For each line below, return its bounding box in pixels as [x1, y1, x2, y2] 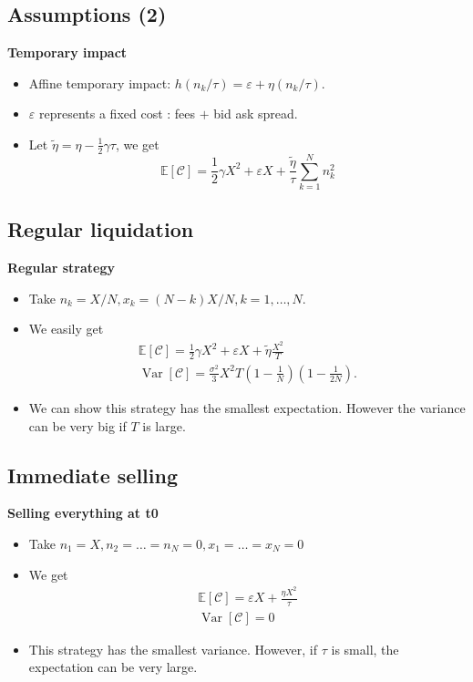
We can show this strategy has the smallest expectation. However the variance [28, 398, 466, 417]
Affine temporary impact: [28, 73, 171, 92]
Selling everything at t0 [7, 503, 159, 522]
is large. [142, 416, 186, 435]
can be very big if [28, 416, 127, 435]
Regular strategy [7, 258, 116, 277]
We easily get [28, 319, 104, 338]
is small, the [331, 639, 399, 658]
